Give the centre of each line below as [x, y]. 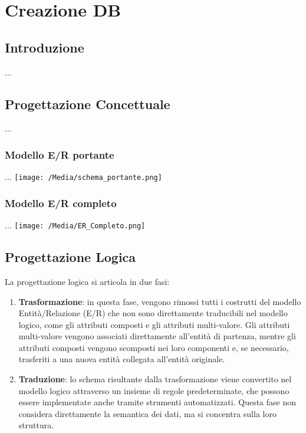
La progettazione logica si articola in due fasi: [87, 281]
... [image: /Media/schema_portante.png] [83, 177]
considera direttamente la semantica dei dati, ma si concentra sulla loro [147, 413]
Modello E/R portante [60, 154]
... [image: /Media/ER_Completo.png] [75, 225]
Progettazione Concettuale [88, 104]
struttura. [36, 425]
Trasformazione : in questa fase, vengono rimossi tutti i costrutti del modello [160, 301]
